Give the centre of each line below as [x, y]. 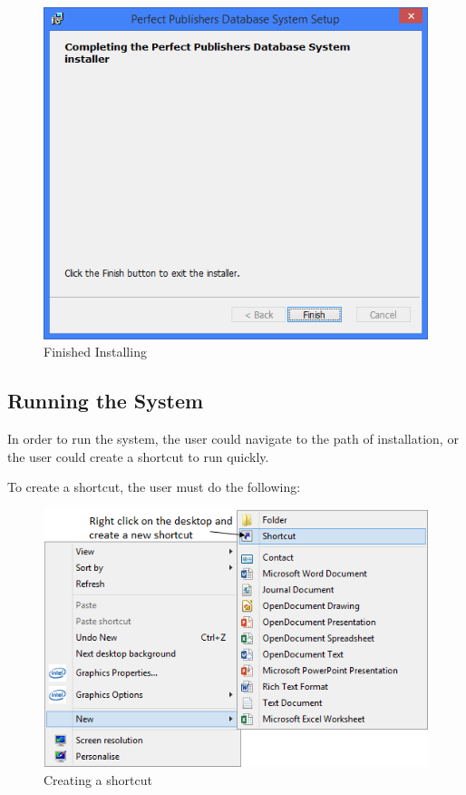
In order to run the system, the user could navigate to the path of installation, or [233, 439]
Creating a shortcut [98, 780]
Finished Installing [95, 352]
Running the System [106, 401]
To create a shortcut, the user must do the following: [154, 487]
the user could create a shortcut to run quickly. [138, 456]
